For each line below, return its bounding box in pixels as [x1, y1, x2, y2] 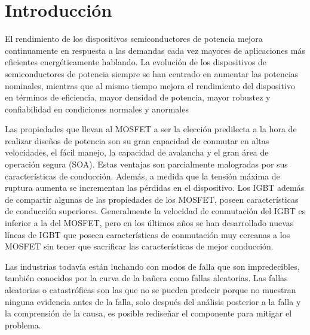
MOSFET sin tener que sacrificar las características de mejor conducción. [5, 240, 274, 252]
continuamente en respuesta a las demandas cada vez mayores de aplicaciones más [5, 44, 305, 56]
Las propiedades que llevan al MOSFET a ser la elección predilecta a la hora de [5, 123, 297, 135]
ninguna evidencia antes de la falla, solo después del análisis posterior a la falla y [5, 295, 301, 307]
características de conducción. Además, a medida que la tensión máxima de [5, 169, 280, 182]
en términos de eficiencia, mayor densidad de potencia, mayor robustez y [5, 91, 271, 103]
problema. [5, 318, 41, 331]
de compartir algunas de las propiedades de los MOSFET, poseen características [5, 193, 299, 205]
